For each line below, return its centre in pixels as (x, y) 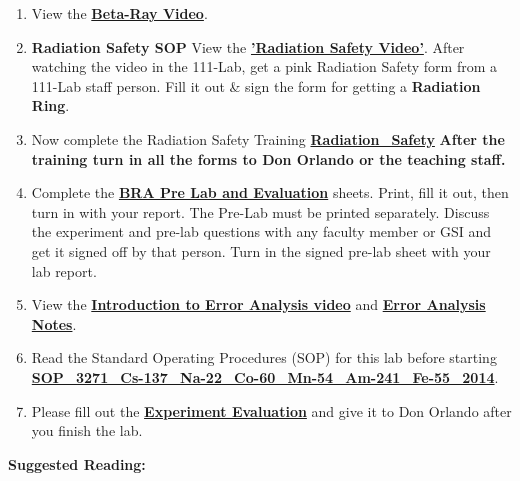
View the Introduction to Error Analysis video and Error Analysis (258, 304)
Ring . (50, 105)
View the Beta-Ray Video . (119, 13)
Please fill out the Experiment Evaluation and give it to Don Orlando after (271, 410)
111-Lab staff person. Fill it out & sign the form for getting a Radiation (256, 85)
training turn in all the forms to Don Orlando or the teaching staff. (268, 158)
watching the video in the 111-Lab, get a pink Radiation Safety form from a (264, 66)
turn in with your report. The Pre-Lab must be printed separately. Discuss (260, 211)
